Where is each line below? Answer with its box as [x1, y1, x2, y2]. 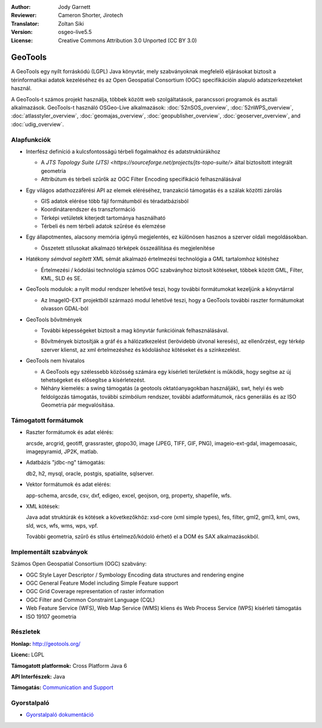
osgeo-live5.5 [58, 29, 92, 36]
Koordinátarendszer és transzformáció [41, 206, 135, 213]
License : [11, 36, 33, 44]
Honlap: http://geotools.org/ [11, 640, 80, 647]
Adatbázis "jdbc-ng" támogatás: [26, 459, 106, 466]
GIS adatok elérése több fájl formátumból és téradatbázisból [41, 197, 189, 205]
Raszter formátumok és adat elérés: [26, 429, 114, 436]
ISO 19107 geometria [26, 613, 77, 620]
